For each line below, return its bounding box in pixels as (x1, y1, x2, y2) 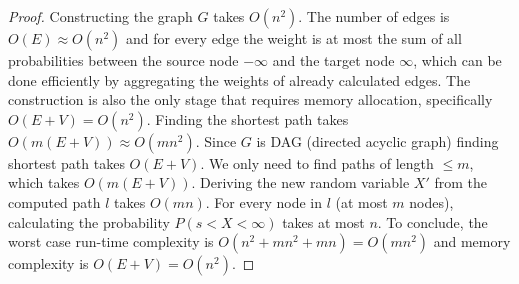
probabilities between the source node (8, 50, 239, 70)
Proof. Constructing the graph (8, 6, 193, 26)
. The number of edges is (298, 6, 450, 26)
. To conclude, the (377, 211, 488, 232)
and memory (433, 231, 511, 252)
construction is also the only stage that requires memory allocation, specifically (8, 89, 493, 110)
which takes (8, 172, 80, 193)
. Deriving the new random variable (191, 172, 410, 193)
